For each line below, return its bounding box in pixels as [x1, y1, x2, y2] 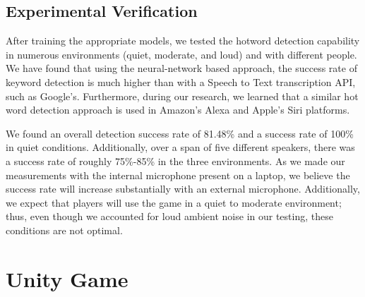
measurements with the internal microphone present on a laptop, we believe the [6, 167, 350, 182]
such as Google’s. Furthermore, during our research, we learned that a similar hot [6, 88, 359, 103]
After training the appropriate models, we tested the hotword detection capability [6, 33, 360, 48]
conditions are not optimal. [6, 222, 123, 237]
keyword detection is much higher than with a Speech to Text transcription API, [6, 74, 356, 89]
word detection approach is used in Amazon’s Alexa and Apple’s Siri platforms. [6, 102, 350, 117]
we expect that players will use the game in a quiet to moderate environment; [6, 195, 342, 210]
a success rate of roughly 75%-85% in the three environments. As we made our [6, 153, 345, 168]
